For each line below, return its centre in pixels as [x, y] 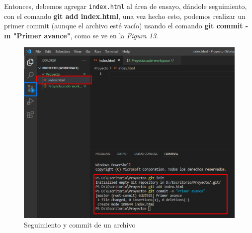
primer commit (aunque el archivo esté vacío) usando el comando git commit [124, 26]
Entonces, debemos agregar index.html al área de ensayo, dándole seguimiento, [126, 6]
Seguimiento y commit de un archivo [80, 225]
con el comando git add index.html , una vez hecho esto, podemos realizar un [125, 16]
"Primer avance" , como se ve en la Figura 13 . [85, 35]
